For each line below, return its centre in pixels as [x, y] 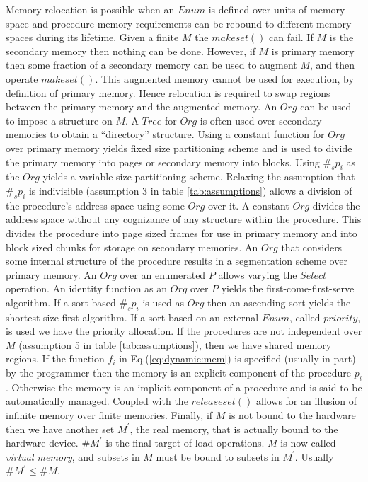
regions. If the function [55, 358]
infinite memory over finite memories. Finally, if [109, 415]
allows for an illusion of [306, 401]
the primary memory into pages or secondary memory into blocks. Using [163, 162]
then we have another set [60, 429]
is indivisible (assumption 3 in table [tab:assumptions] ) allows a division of [190, 190]
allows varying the [258, 274]
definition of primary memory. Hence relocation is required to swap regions [168, 92]
